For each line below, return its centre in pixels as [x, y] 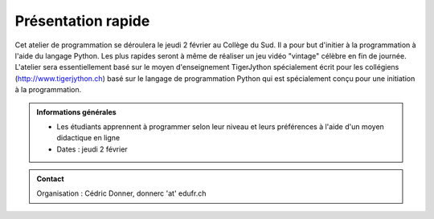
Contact [50, 179]
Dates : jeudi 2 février [92, 149]
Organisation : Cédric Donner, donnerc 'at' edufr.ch [121, 193]
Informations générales [76, 112]
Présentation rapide [82, 21]
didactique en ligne [88, 138]
